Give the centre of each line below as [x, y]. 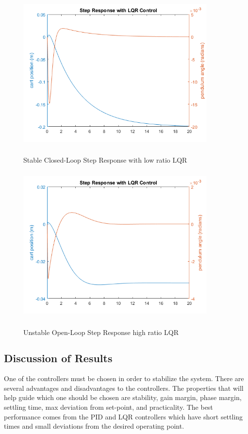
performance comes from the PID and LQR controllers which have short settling [124, 416]
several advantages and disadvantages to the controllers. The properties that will [124, 388]
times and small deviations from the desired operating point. [94, 426]
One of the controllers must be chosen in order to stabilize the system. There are [124, 378]
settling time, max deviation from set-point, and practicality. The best [108, 407]
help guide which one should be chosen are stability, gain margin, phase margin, [123, 397]
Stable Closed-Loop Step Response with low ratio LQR [105, 159]
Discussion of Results [58, 358]
